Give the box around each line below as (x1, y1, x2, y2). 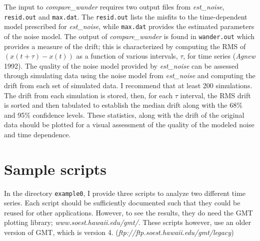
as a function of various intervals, (76, 51, 178, 61)
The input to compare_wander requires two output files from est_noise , (4, 2, 224, 12)
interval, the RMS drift (180, 90, 251, 100)
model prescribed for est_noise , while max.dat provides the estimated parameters (4, 21, 254, 32)
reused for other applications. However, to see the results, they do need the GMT (4, 207, 253, 217)
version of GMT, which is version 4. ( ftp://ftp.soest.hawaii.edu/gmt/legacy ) (4, 227, 234, 237)
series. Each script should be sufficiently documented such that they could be (4, 197, 240, 208)
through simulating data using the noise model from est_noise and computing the (4, 70, 255, 81)
